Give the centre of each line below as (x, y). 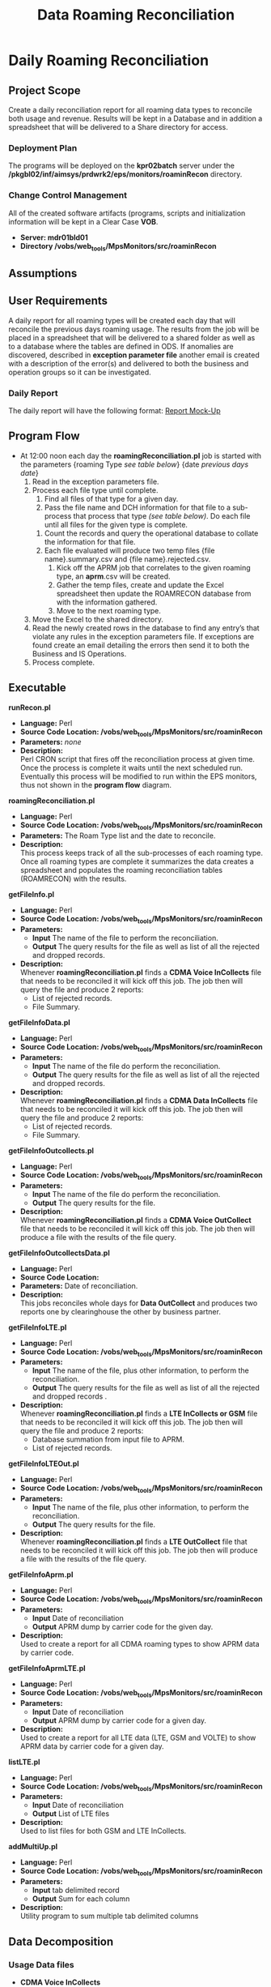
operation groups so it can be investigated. (80, 372)
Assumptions (43, 273)
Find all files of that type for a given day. (111, 498)
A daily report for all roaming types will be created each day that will (122, 320)
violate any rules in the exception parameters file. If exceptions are (143, 636)
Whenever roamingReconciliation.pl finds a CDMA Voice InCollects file (141, 972)
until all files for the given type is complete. (116, 524)
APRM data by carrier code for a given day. (92, 1746)
